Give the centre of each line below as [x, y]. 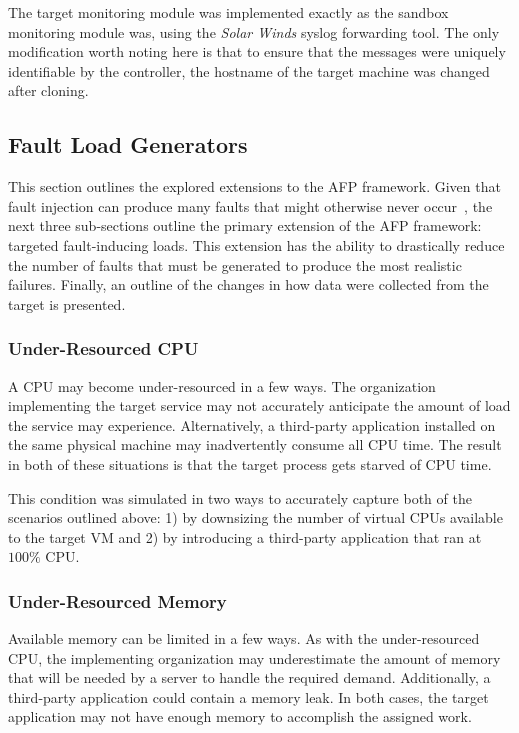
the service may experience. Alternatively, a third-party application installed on [252, 424]
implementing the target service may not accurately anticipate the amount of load [259, 405]
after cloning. [48, 90]
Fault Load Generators [128, 144]
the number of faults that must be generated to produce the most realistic [235, 264]
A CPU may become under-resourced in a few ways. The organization [222, 385]
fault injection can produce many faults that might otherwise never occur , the [250, 205]
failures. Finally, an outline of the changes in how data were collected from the [248, 284]
